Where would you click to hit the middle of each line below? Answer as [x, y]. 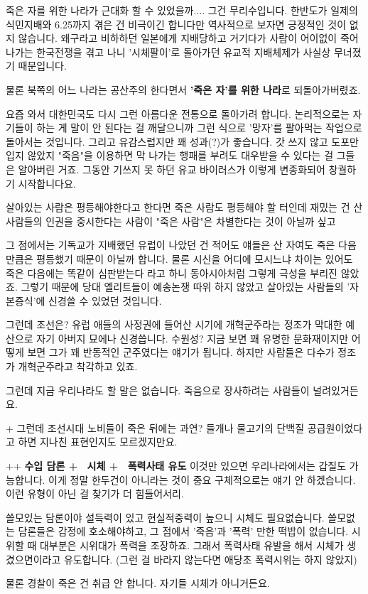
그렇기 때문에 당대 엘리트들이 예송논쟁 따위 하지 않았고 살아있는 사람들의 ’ [185, 287]
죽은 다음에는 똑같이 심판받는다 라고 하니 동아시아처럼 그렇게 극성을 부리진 [172, 272]
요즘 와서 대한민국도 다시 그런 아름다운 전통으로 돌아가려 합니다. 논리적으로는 [178, 113]
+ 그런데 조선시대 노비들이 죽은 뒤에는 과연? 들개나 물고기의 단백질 [155, 427]
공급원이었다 [335, 427]
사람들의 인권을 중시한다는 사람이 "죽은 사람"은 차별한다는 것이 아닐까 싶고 [171, 221]
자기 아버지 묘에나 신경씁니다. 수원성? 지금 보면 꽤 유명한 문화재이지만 [193, 338]
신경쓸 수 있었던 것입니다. [105, 300]
